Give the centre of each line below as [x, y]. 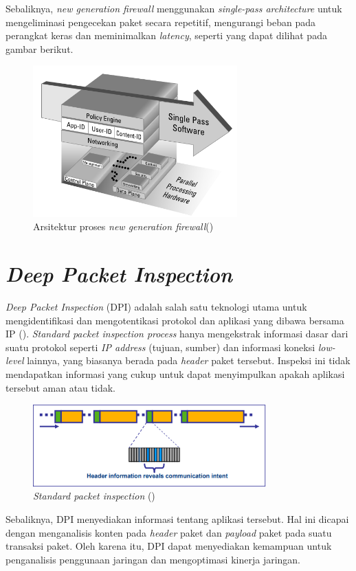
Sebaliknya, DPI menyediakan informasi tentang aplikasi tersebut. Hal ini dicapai [177, 518]
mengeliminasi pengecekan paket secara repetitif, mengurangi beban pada [161, 22]
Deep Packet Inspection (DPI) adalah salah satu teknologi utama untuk [156, 307]
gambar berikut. [40, 48]
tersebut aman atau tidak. [60, 387]
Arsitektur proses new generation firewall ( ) [123, 226]
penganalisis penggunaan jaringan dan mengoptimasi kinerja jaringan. [153, 559]
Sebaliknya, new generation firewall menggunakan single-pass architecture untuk [174, 8]
